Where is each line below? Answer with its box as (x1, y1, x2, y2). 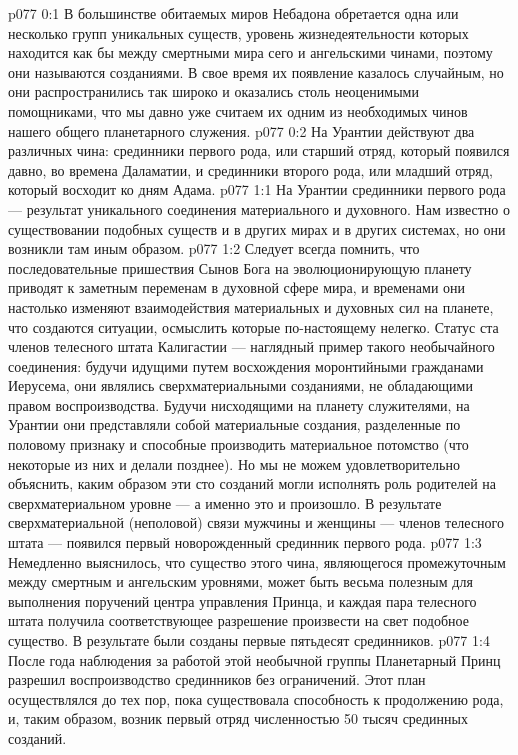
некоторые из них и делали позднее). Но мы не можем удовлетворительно (8, 453, 460, 474)
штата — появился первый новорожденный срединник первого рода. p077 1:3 (8, 532, 482, 553)
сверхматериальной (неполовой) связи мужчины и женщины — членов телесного (8, 512, 504, 533)
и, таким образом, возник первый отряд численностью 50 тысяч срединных (8, 708, 468, 729)
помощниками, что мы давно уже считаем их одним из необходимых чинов (8, 100, 468, 121)
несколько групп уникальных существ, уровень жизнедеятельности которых (8, 22, 469, 43)
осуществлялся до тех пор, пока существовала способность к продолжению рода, (8, 688, 504, 709)
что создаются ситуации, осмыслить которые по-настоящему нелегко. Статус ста (8, 316, 499, 337)
